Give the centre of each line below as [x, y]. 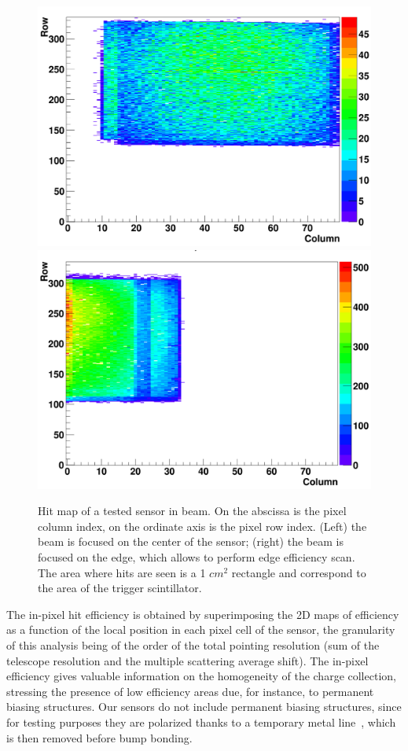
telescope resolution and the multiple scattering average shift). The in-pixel [187, 660]
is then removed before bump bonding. [99, 737]
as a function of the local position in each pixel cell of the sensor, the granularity [201, 630]
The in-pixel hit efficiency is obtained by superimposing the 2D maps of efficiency [203, 614]
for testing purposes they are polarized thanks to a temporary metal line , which [201, 722]
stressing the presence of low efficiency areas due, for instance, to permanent [190, 691]
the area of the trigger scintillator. [120, 588]
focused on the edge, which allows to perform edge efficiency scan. [197, 557]
